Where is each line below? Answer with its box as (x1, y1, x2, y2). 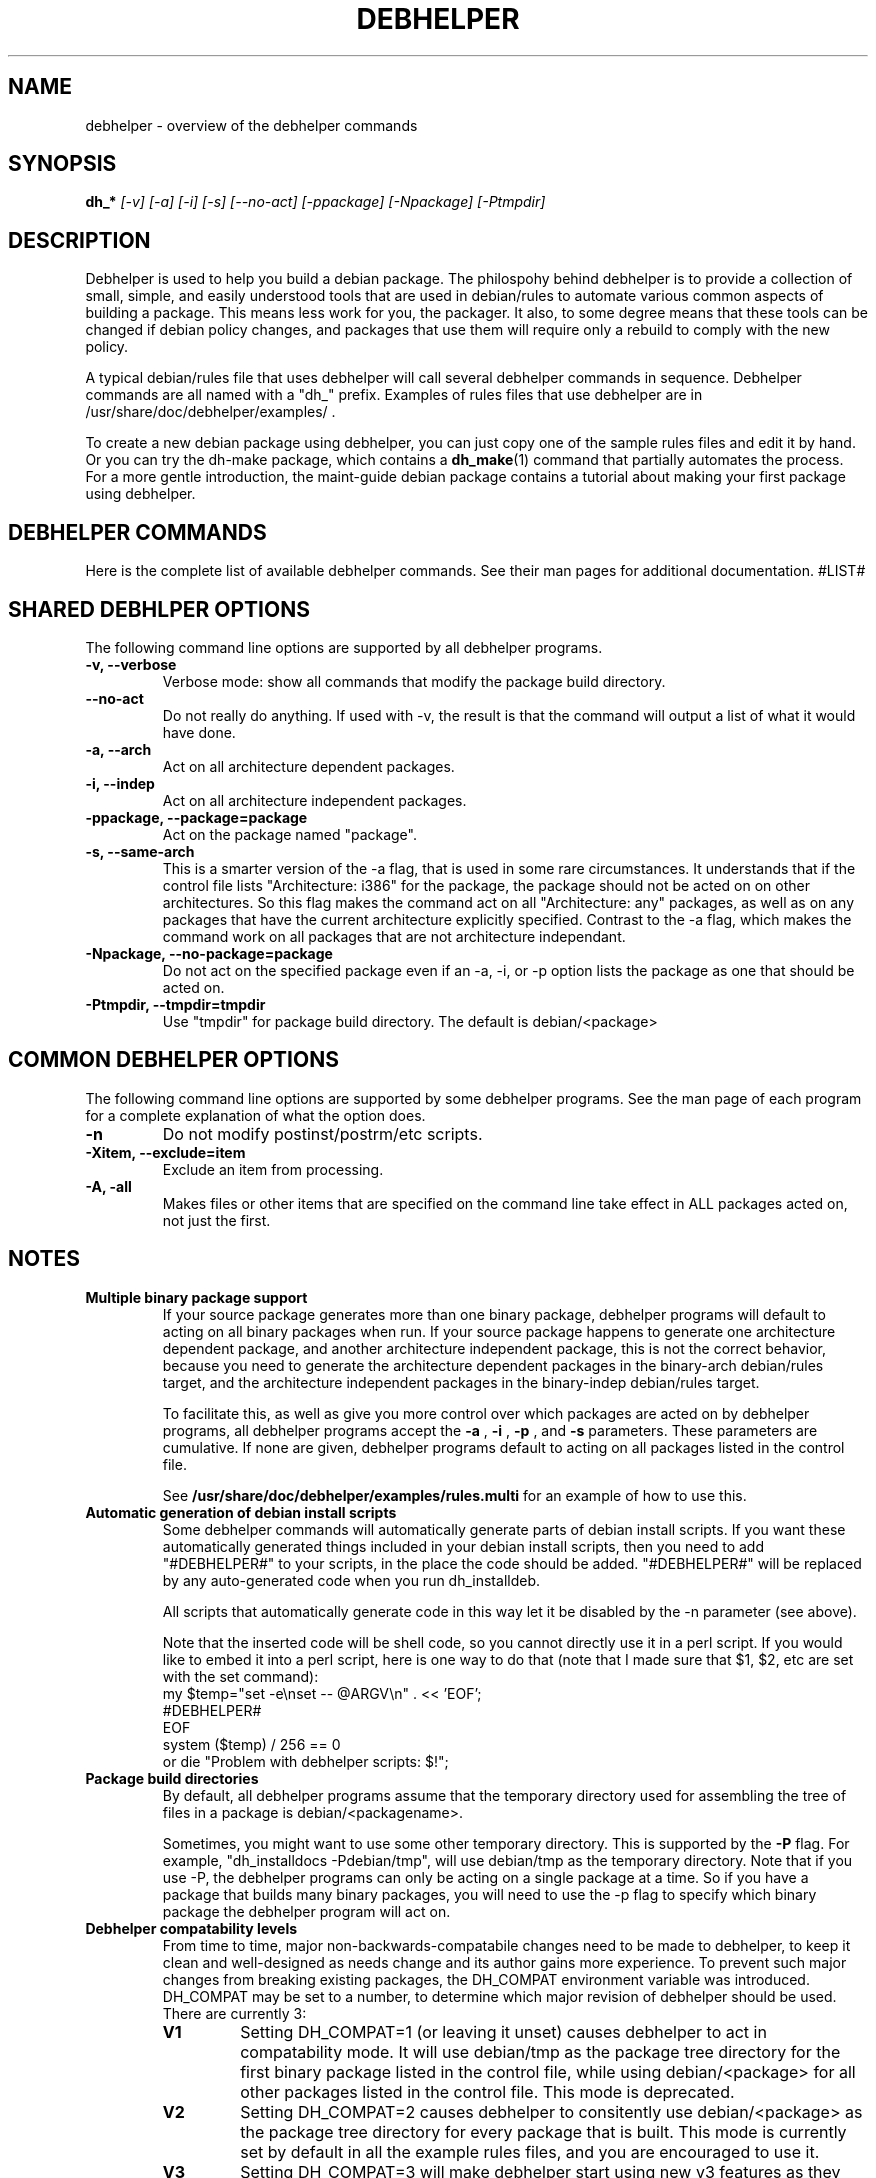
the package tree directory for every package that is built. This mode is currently (240, 2121, 847, 2142)
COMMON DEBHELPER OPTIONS (8, 1047, 339, 1073)
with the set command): (162, 1667, 319, 1685)
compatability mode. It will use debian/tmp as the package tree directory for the (240, 2041, 841, 2062)
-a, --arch (85, 740, 152, 758)
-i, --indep (85, 774, 155, 792)
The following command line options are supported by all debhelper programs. (85, 638, 603, 656)
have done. (162, 723, 236, 741)
